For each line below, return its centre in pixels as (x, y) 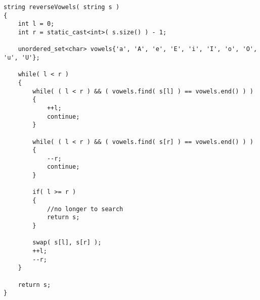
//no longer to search (85, 209)
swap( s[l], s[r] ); (67, 243)
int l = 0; (36, 24)
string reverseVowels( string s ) (62, 7)
